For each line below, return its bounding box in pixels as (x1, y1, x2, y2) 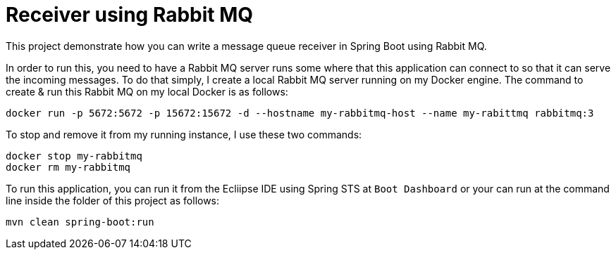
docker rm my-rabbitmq (6, 161, 131, 173)
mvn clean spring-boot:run (6, 216, 154, 228)
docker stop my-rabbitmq (6, 150, 142, 162)
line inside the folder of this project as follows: (6, 194, 220, 207)
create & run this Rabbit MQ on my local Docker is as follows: (6, 85, 288, 98)
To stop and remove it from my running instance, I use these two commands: (6, 128, 362, 140)
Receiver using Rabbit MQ (6, 3, 254, 27)
